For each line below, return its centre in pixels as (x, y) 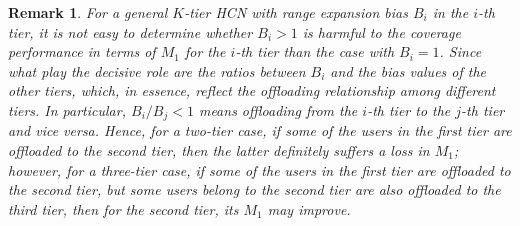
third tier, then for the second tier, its (123, 208)
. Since (460, 51)
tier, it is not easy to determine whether (130, 31)
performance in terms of (82, 51)
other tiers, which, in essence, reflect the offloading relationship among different (252, 90)
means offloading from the (278, 109)
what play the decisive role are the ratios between (157, 70)
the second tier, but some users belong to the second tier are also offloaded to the (254, 189)
